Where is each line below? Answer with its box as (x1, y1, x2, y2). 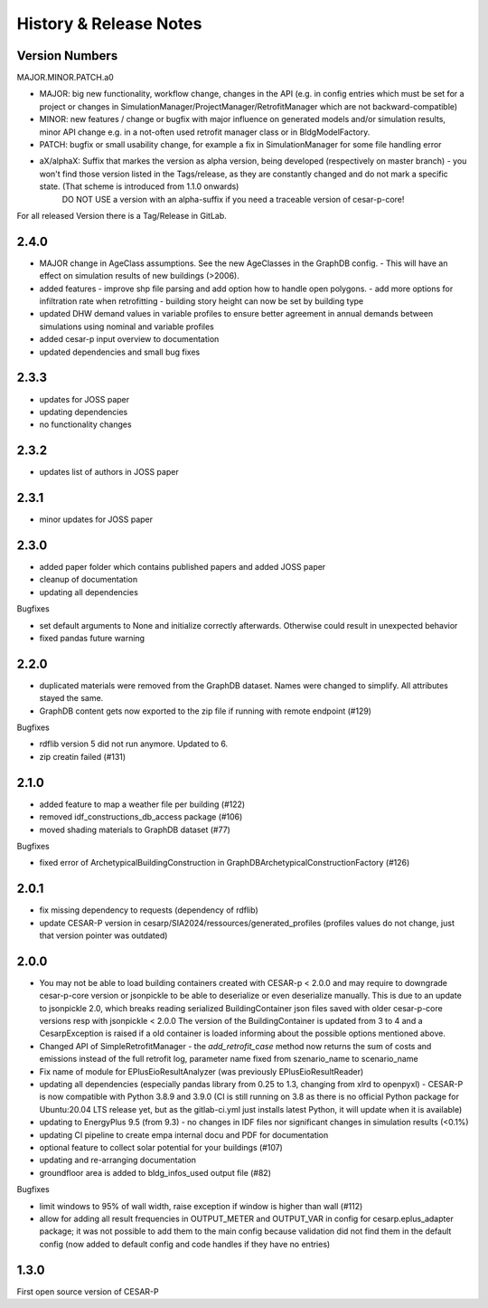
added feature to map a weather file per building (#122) (39, 799, 246, 810)
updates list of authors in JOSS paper (39, 467, 180, 478)
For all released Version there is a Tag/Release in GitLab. (16, 210, 228, 221)
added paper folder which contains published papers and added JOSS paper (39, 562, 326, 573)
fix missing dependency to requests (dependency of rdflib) (39, 905, 259, 915)
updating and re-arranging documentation (39, 1154, 196, 1166)
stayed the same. (39, 693, 104, 704)
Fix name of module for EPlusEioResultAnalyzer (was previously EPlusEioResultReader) (39, 1066, 364, 1076)
